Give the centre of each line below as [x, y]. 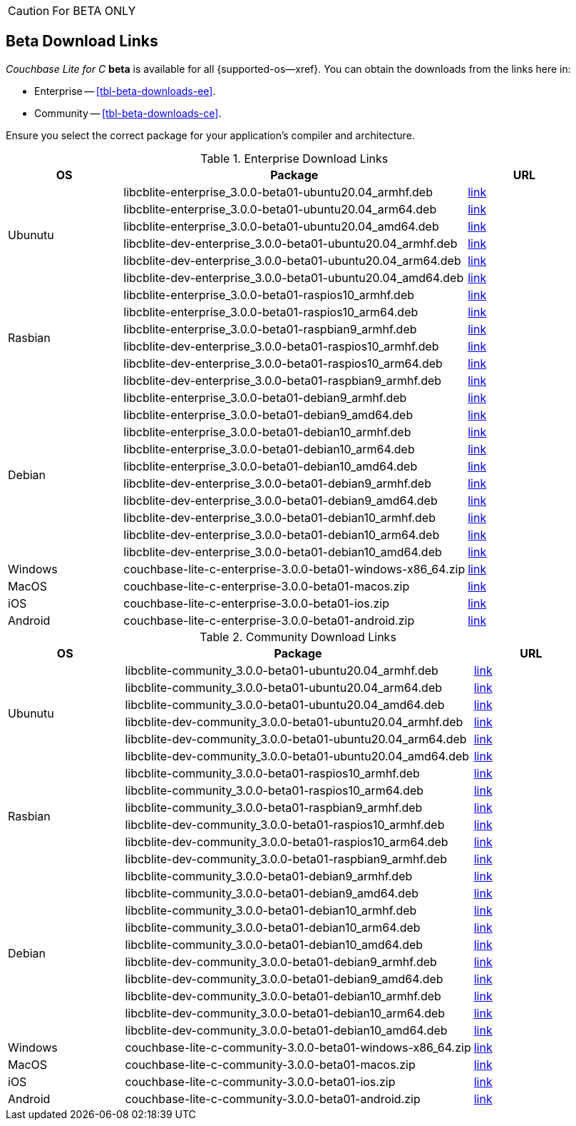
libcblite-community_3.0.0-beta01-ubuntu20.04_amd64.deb [285, 704]
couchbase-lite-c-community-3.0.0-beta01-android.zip [273, 1099]
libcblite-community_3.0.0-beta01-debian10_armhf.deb [271, 910]
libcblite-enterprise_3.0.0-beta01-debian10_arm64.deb [269, 449]
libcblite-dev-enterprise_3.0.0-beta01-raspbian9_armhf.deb [283, 380]
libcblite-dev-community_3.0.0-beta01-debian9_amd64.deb [284, 979]
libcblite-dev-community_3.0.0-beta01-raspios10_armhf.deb [285, 824]
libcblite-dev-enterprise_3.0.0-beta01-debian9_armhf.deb [277, 483]
